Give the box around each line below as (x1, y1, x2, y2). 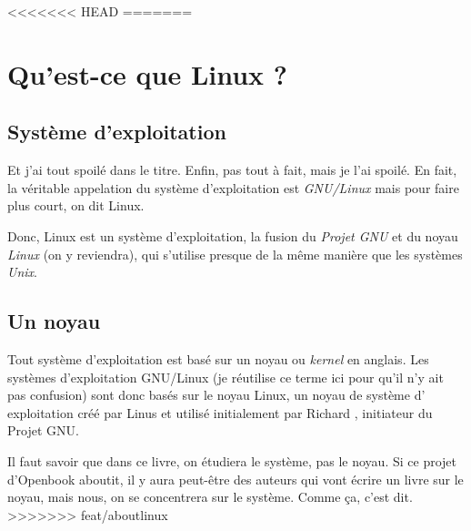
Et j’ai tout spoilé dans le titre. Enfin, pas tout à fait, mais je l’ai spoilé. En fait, (7, 160, 457, 179)
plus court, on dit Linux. (7, 196, 145, 215)
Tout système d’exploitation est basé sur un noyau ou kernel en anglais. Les (7, 349, 429, 368)
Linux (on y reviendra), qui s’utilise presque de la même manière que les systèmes (7, 244, 463, 263)
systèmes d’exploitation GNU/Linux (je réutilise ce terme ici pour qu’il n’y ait (7, 367, 444, 386)
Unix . (7, 262, 37, 281)
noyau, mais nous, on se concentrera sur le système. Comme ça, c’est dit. (7, 487, 413, 506)
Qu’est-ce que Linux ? (7, 55, 288, 92)
